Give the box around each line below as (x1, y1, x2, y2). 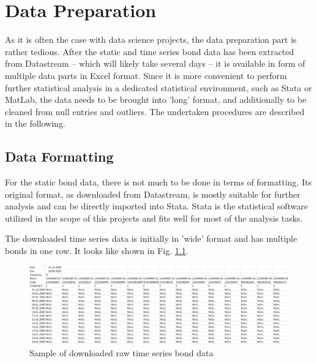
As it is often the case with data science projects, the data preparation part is (5, 33, 297, 46)
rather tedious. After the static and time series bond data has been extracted (5, 45, 294, 58)
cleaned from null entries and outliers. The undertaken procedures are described (5, 105, 305, 118)
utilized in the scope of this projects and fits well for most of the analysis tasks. (5, 211, 303, 224)
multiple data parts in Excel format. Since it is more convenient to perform (5, 69, 287, 81)
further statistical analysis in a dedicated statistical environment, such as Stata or (5, 81, 312, 94)
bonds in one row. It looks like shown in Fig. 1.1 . (5, 244, 188, 257)
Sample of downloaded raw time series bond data (29, 346, 214, 359)
